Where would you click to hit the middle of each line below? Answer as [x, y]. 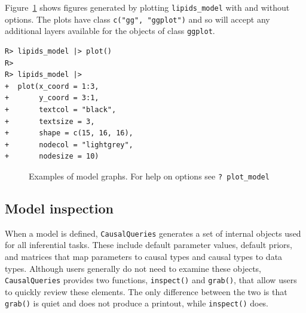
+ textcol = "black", [61, 109]
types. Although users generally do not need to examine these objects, [133, 268]
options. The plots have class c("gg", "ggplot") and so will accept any [137, 19]
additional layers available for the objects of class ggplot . [110, 31]
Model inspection [59, 208]
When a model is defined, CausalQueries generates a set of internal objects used [153, 233]
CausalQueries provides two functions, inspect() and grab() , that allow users [151, 280]
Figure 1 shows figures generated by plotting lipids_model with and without [147, 7]
